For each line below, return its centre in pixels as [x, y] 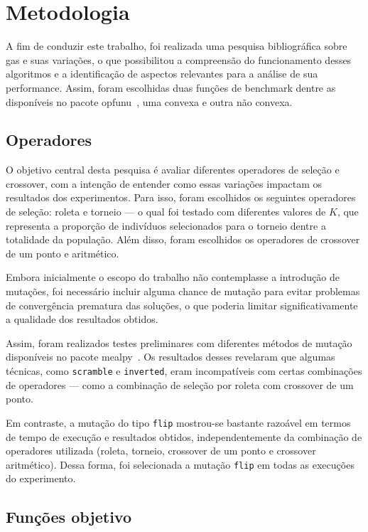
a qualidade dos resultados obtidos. [82, 319]
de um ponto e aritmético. [63, 253]
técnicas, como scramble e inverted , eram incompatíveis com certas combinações [184, 371]
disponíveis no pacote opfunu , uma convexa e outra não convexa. [149, 101]
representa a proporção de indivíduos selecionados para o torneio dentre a [166, 225]
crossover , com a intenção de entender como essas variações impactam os [164, 183]
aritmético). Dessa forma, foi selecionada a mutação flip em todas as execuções [180, 464]
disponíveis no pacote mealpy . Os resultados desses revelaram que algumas [171, 357]
